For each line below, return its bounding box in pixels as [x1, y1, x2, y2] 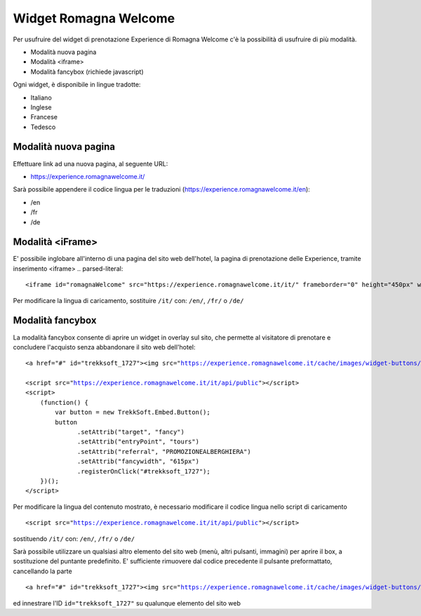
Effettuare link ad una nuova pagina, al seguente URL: [13, 159, 168, 168]
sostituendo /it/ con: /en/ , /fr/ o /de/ [13, 534, 135, 543]
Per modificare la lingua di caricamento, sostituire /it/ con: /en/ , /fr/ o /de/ [13, 296, 244, 304]
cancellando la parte [13, 567, 73, 575]
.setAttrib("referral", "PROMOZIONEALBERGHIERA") [77, 448, 252, 455]
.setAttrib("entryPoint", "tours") [77, 438, 200, 446]
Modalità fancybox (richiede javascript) [30, 67, 144, 76]
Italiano [30, 93, 52, 102]
